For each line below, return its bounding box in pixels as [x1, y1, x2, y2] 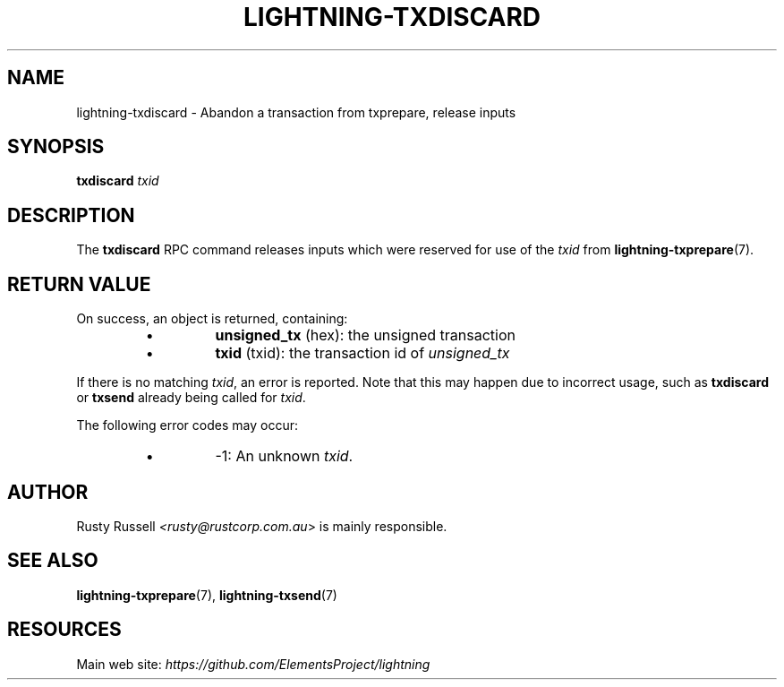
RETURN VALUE [7, 272, 151, 296]
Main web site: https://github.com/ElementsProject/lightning [76, 656, 430, 672]
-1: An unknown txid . [215, 447, 354, 466]
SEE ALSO [7, 549, 98, 572]
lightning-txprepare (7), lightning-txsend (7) [76, 587, 337, 603]
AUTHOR [7, 480, 89, 503]
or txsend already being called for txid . [76, 390, 306, 406]
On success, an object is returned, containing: [76, 311, 348, 327]
